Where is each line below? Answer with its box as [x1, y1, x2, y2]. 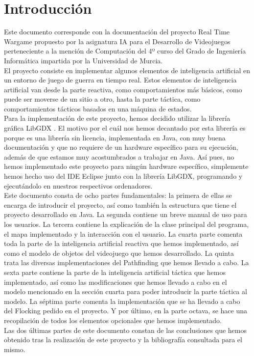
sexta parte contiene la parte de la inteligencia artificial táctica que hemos [4, 267, 226, 277]
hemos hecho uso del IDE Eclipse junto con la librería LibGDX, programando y [4, 171, 243, 181]
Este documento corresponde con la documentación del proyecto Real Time [4, 27, 230, 37]
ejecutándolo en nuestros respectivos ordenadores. [4, 180, 153, 191]
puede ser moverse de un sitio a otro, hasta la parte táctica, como [4, 94, 201, 104]
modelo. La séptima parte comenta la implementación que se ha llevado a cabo [4, 296, 240, 306]
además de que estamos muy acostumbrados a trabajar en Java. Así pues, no [4, 151, 234, 162]
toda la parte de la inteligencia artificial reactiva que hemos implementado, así [4, 238, 239, 248]
